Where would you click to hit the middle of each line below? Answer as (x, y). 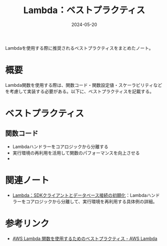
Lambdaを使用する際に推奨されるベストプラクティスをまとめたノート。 (79, 48)
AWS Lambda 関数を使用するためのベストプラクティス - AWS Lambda (85, 238)
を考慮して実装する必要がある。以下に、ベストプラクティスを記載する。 (80, 91)
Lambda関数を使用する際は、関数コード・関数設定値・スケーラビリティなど (84, 85)
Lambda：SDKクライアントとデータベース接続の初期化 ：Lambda (79, 195)
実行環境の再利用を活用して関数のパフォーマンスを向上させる (76, 153)
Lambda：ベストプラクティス (84, 10)
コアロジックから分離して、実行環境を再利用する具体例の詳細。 (92, 201)
